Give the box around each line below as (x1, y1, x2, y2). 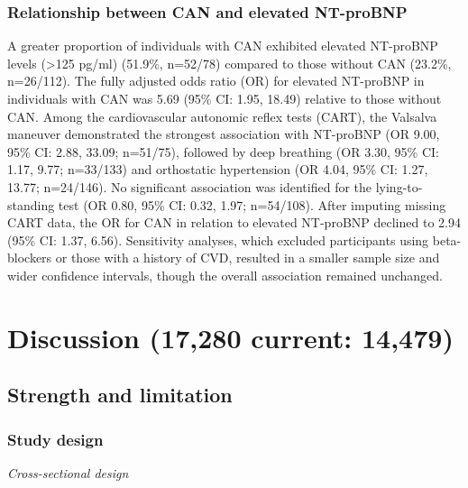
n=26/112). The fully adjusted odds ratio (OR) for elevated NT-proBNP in (7, 71, 425, 90)
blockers (7, 248, 52, 267)
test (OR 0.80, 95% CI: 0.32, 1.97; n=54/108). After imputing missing (58, 195, 446, 214)
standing (7, 195, 55, 214)
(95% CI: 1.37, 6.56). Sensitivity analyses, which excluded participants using (7, 230, 429, 249)
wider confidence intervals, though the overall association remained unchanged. (7, 265, 444, 284)
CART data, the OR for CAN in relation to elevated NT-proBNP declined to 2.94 (7, 213, 461, 232)
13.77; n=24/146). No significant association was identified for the (7, 177, 372, 196)
